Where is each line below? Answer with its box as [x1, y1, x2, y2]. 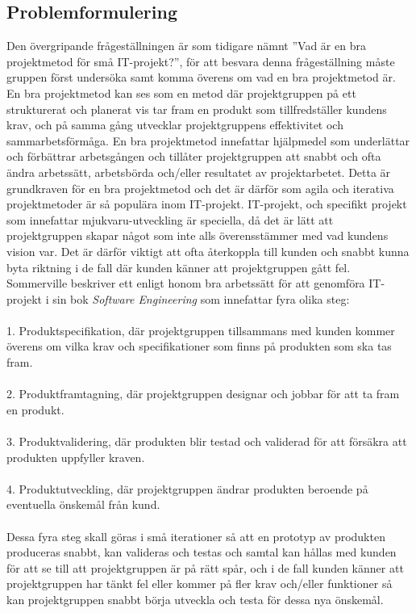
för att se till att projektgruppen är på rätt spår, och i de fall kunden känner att [6, 559, 404, 576]
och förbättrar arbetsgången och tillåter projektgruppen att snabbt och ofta [6, 148, 381, 165]
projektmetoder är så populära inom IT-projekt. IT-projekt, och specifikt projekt [6, 195, 407, 212]
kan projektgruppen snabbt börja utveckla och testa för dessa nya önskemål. [6, 590, 384, 607]
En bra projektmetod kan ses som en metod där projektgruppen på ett [6, 84, 356, 101]
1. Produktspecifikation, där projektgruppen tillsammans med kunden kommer [6, 321, 395, 338]
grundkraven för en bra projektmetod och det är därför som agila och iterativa [6, 179, 394, 196]
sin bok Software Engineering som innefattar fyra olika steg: [52, 290, 350, 307]
